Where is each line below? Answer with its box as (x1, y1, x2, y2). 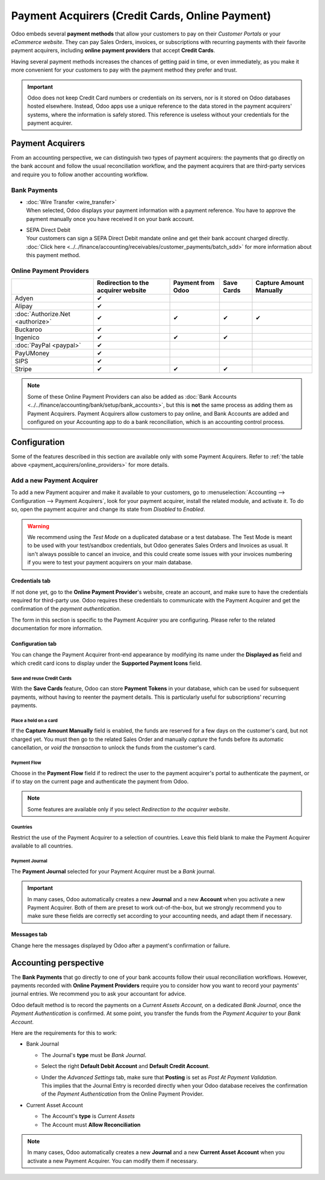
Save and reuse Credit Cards (11, 675, 72, 681)
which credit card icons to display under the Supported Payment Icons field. (11, 660, 202, 667)
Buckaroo (14, 325, 42, 334)
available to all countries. (11, 842, 73, 849)
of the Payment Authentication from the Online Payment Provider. (41, 1090, 204, 1097)
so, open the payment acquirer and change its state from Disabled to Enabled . (11, 506, 205, 513)
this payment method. (26, 252, 81, 259)
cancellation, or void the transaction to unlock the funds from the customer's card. (11, 744, 216, 751)
